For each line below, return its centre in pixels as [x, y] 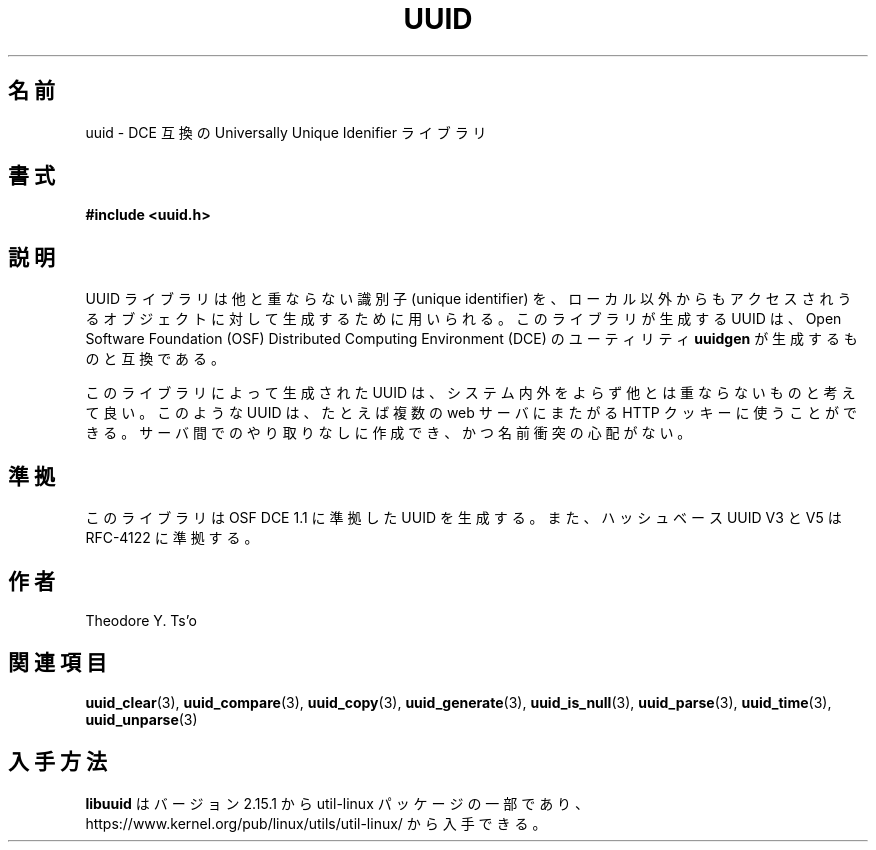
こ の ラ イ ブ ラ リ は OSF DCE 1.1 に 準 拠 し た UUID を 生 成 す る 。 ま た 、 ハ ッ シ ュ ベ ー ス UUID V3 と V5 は [463, 518]
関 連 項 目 [57, 663]
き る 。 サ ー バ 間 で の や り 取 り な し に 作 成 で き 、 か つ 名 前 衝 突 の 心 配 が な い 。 [388, 433]
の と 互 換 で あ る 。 [155, 359]
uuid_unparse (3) [141, 719]
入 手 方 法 [57, 762]
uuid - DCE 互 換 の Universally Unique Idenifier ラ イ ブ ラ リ [286, 132]
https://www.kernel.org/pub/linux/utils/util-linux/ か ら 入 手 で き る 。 [316, 823]
